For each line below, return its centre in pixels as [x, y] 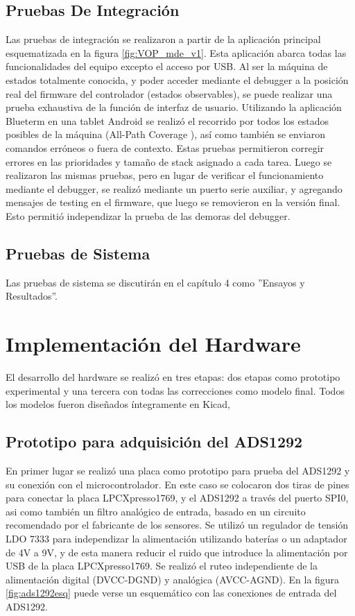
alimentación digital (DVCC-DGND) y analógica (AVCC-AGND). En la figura [173, 579]
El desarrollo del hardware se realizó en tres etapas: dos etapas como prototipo [173, 377]
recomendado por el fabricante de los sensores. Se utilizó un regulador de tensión [177, 525]
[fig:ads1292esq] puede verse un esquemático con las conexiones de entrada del [171, 593]
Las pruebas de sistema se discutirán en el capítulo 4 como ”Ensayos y [155, 282]
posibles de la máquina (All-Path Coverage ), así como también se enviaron [166, 134]
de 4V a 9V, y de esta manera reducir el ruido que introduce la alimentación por [177, 552]
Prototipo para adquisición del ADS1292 [154, 442]
